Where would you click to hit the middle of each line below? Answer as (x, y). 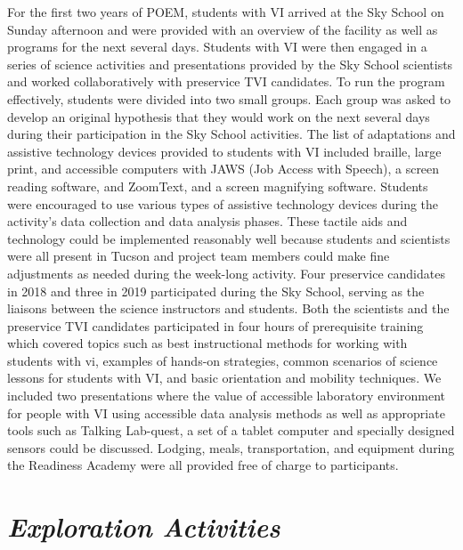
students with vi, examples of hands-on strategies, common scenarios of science (223, 360)
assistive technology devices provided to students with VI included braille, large (224, 151)
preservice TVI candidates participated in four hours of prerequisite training (215, 325)
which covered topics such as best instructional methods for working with (207, 343)
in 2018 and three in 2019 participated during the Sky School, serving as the (216, 291)
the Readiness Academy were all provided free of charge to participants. (203, 465)
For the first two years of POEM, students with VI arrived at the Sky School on (226, 12)
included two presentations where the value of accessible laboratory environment (227, 396)
